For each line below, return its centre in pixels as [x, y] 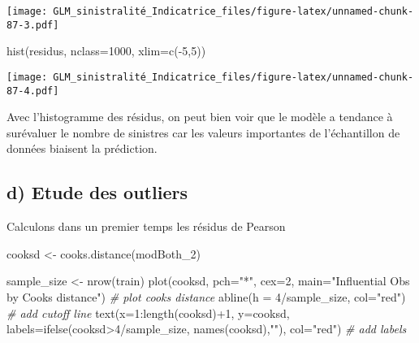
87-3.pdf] [33, 25]
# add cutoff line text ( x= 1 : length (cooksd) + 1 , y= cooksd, [148, 313]
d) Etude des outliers [97, 192]
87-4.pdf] [33, 91]
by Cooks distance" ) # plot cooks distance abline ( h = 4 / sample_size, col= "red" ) [206, 296]
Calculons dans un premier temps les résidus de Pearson [146, 226]
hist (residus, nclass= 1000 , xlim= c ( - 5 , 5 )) [106, 51]
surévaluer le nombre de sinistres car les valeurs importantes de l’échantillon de [203, 132]
